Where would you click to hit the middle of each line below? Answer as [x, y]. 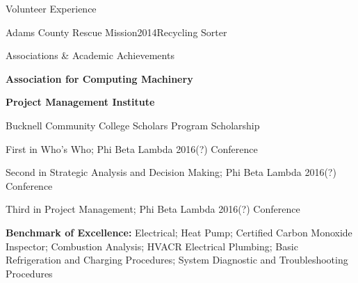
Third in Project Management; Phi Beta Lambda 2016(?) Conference [153, 209]
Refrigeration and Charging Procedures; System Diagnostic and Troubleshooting [177, 260]
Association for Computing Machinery [99, 78]
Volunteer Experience [51, 8]
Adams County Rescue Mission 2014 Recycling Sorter [116, 32]
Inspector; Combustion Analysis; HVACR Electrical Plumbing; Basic [152, 246]
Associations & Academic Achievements [90, 55]
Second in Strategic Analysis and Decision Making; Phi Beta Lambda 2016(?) [171, 172]
